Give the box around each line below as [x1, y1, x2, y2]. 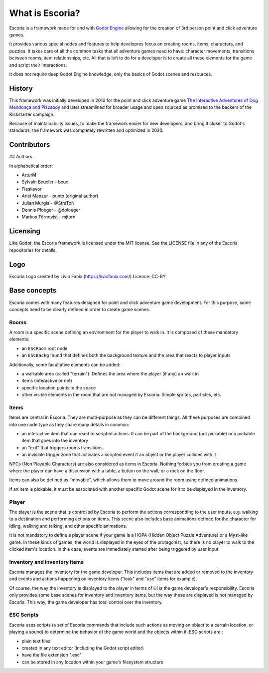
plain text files [21, 638, 51, 644]
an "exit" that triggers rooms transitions [21, 444, 103, 450]
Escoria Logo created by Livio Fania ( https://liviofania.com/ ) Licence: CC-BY [9, 273, 166, 279]
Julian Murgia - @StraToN [21, 200, 75, 206]
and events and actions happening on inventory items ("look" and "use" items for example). [9, 576, 197, 582]
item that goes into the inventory [21, 437, 88, 444]
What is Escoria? [9, 7, 80, 18]
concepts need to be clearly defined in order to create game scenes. [9, 306, 150, 312]
